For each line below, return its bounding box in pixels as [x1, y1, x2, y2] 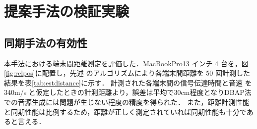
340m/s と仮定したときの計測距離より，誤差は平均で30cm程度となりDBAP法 [4, 87, 252, 97]
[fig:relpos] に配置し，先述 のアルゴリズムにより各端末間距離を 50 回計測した [4, 68, 251, 78]
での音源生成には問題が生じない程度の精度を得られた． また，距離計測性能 [4, 96, 250, 107]
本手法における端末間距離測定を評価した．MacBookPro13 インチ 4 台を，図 [4, 58, 249, 68]
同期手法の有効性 [4, 35, 87, 50]
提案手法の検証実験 [4, 1, 129, 21]
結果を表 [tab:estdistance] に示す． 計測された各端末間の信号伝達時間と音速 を [4, 77, 252, 87]
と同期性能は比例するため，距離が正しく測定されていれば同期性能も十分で [4, 106, 247, 117]
